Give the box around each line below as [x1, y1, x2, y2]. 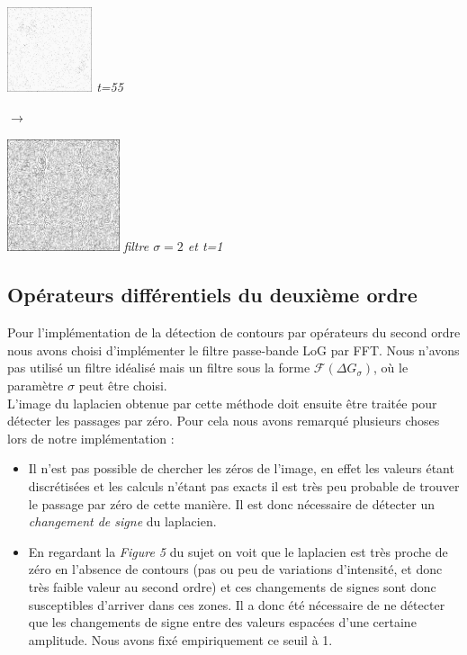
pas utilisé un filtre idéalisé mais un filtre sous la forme [7, 358, 310, 377]
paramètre [7, 375, 64, 394]
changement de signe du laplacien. [28, 512, 217, 531]
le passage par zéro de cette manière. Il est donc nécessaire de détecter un [28, 494, 435, 513]
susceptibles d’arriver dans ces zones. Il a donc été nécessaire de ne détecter [28, 595, 445, 614]
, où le [373, 358, 409, 377]
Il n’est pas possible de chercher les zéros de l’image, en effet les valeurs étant [28, 459, 454, 478]
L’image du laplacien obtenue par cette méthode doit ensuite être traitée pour [7, 393, 437, 412]
